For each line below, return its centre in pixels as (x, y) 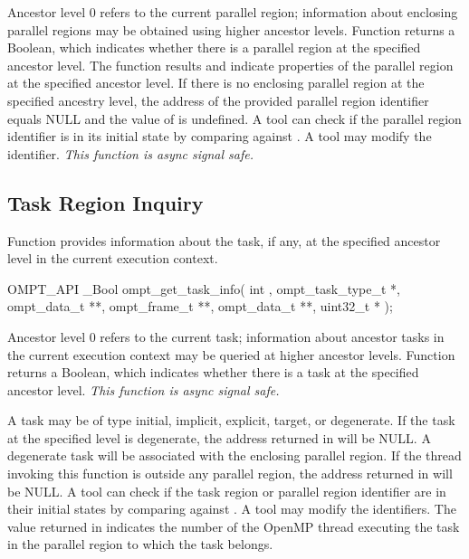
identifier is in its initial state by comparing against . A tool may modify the (220, 136)
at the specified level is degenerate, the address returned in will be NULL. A (219, 437)
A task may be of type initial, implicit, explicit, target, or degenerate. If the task (231, 420)
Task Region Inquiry (105, 202)
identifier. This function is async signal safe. (131, 153)
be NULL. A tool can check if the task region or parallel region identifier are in (227, 491)
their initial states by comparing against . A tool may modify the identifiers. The (232, 509)
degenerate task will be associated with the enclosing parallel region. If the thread (234, 455)
